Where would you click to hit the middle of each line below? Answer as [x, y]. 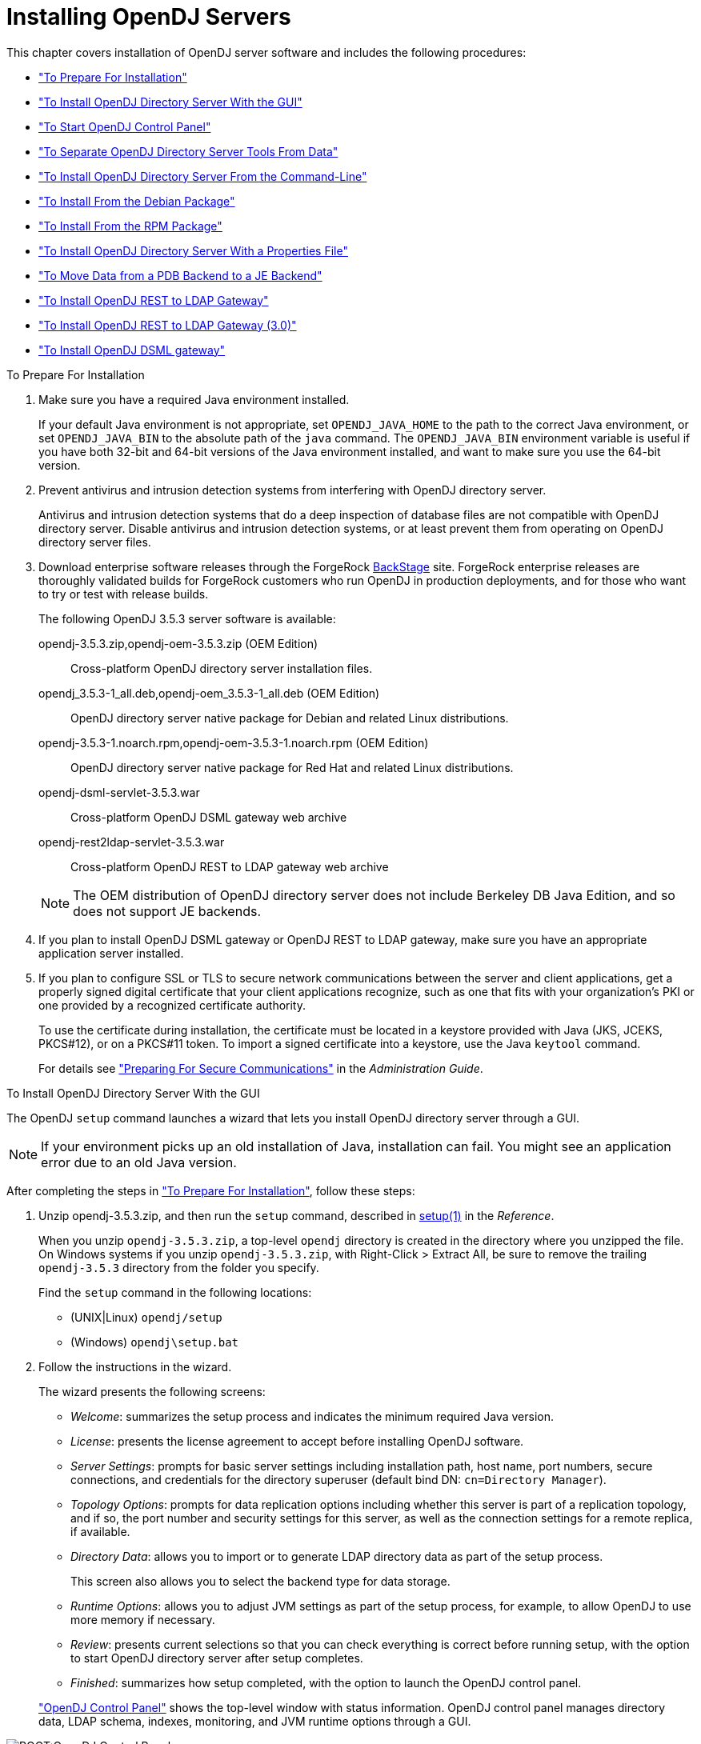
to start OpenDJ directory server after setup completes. [217, 1658]
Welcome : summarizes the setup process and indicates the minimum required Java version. [312, 1416]
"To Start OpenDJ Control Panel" [125, 126]
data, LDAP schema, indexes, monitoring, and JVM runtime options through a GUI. [255, 1721]
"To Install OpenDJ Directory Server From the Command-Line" [203, 176]
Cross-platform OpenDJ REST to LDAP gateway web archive [230, 866]
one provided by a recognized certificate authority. [172, 1005]
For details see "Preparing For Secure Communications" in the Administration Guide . [261, 1068]
